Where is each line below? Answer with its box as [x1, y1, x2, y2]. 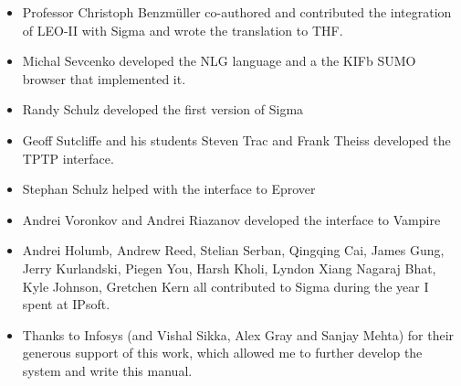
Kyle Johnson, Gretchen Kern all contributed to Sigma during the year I [22, 276, 429, 295]
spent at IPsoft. [22, 295, 110, 314]
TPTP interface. [22, 148, 114, 167]
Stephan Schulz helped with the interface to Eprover [22, 179, 316, 198]
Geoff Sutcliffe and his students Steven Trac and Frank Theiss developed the [22, 130, 451, 149]
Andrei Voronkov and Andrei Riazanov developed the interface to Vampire [22, 209, 441, 229]
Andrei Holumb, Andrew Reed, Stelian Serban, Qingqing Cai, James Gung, [22, 241, 445, 260]
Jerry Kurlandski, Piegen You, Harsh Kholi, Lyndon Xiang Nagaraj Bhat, [22, 258, 436, 277]
